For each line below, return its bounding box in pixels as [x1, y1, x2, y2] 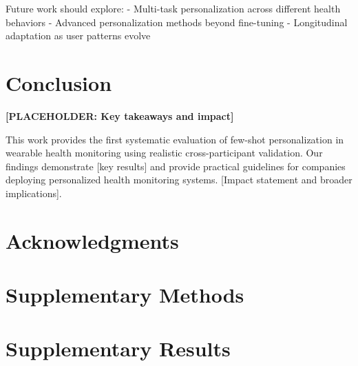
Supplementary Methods [6, 281, 244, 309]
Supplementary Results [6, 334, 231, 363]
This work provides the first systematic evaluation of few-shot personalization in [6, 132, 344, 146]
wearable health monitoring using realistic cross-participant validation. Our [6, 145, 323, 160]
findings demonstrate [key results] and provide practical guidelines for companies [6, 159, 346, 173]
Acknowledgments [6, 226, 179, 254]
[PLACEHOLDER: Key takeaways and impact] [6, 108, 234, 123]
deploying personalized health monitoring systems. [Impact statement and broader [6, 172, 352, 187]
